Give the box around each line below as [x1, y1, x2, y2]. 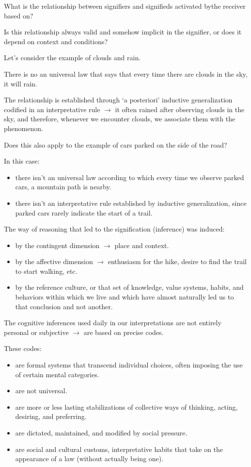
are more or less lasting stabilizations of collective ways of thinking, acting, [15, 401, 238, 412]
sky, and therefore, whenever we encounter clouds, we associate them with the [4, 114, 235, 124]
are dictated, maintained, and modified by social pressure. [15, 428, 188, 437]
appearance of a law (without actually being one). [15, 453, 164, 464]
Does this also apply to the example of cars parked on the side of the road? [4, 139, 227, 150]
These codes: [4, 343, 42, 353]
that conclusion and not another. [15, 301, 113, 311]
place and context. [114, 240, 169, 250]
